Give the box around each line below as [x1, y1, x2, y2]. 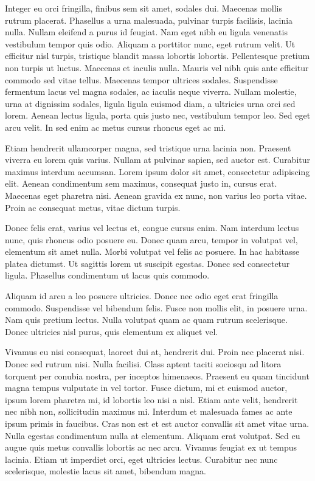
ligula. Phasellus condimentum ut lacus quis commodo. [5, 269, 210, 282]
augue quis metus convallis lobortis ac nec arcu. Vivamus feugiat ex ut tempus [5, 441, 297, 454]
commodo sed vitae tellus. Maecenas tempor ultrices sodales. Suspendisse [5, 73, 278, 86]
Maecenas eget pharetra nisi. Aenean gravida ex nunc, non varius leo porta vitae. [5, 189, 307, 201]
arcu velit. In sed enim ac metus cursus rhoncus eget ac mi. [5, 120, 226, 133]
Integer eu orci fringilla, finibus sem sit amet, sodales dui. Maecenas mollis [5, 2, 283, 14]
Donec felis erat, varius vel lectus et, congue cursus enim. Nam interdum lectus [5, 221, 299, 234]
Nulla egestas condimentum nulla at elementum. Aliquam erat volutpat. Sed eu [5, 429, 300, 441]
